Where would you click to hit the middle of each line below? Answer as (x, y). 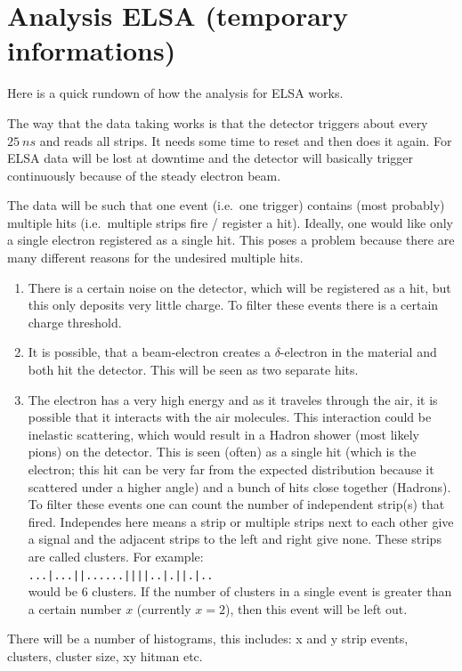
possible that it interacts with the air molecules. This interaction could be (230, 417)
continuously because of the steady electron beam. (144, 175)
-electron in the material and (358, 352)
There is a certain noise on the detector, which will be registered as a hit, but (239, 287)
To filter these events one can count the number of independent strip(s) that (236, 504)
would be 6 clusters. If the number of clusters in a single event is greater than (240, 591)
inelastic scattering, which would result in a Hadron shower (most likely (223, 434)
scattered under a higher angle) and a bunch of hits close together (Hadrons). (239, 486)
